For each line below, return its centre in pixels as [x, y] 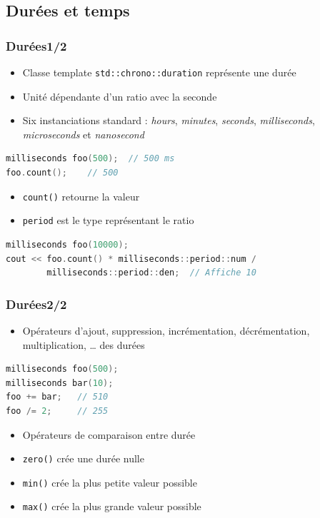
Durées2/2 [36, 304]
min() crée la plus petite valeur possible [110, 482]
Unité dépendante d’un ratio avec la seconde [120, 96]
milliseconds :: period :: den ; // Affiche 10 [151, 273]
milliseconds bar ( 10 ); [60, 383]
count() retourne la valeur [81, 196]
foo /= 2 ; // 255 [57, 411]
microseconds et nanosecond [83, 134]
